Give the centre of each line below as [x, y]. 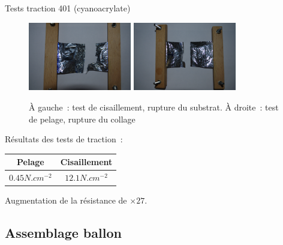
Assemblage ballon [63, 233]
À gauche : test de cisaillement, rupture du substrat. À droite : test [154, 107]
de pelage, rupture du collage [82, 119]
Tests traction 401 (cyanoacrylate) [68, 8]
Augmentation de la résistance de [66, 200]
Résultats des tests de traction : [64, 139]
